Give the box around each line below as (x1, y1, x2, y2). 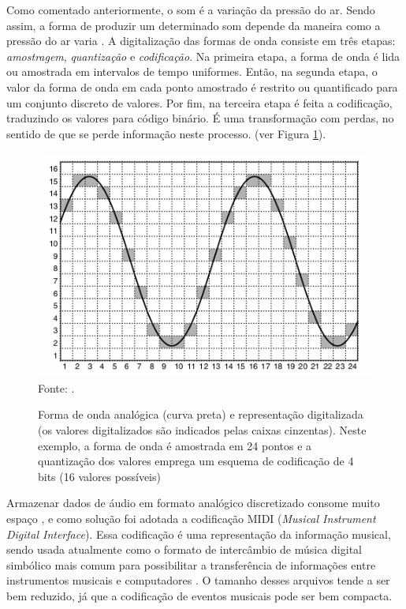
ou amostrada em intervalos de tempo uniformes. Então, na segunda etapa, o (6, 63, 378, 80)
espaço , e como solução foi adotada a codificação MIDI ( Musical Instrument (6, 509, 376, 526)
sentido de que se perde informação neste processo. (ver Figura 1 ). (6, 125, 326, 141)
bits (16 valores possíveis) (38, 468, 161, 484)
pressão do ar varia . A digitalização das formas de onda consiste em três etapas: (6, 32, 396, 49)
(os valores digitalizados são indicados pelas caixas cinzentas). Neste (38, 421, 367, 438)
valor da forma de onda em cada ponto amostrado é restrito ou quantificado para (6, 78, 398, 95)
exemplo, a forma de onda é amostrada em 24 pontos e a (38, 437, 312, 453)
